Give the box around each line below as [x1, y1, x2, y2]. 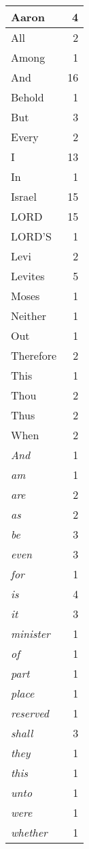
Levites [11, 268, 45, 284]
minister [11, 626, 50, 641]
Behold [11, 89, 44, 105]
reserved [11, 705, 50, 721]
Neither [11, 308, 47, 323]
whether [11, 824, 48, 840]
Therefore [11, 347, 57, 363]
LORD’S [11, 228, 52, 244]
